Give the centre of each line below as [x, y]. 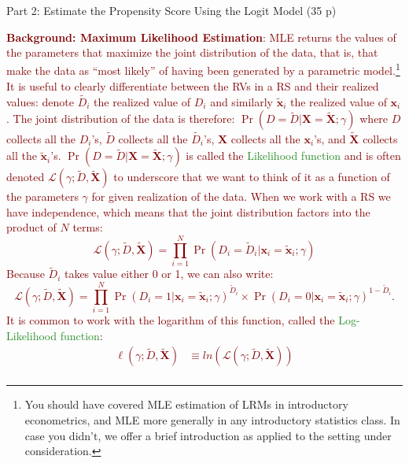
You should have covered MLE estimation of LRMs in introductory [186, 404]
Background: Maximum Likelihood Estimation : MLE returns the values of [201, 37]
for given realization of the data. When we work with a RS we [241, 196]
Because [26, 274]
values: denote [41, 101]
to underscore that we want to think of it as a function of [252, 177]
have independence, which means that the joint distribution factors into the [188, 211]
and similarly [241, 101]
